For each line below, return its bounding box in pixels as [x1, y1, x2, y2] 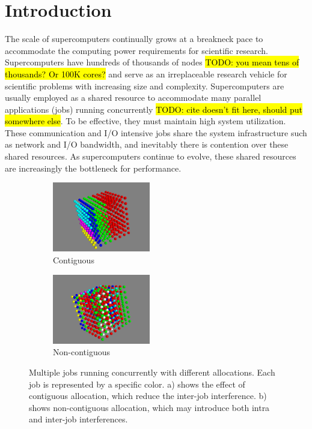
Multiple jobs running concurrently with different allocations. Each [29, 366, 275, 378]
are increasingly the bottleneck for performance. [5, 161, 182, 174]
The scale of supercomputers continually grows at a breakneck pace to [5, 32, 263, 45]
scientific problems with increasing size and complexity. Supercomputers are [5, 79, 284, 92]
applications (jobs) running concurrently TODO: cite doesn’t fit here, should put [5, 103, 303, 115]
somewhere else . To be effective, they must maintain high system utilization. [5, 115, 286, 127]
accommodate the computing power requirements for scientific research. [5, 44, 268, 56]
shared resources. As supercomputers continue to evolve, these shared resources [5, 150, 296, 163]
